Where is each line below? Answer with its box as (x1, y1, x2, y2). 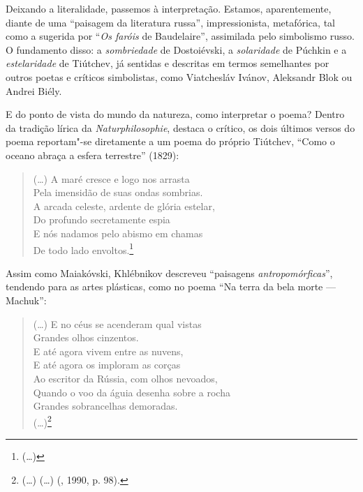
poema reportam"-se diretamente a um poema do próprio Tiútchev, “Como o (6, 134, 335, 149)
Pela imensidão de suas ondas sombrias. (33, 185, 203, 200)
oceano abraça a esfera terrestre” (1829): (6, 147, 179, 162)
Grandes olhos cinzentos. (33, 330, 139, 345)
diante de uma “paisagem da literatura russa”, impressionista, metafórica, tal (6, 15, 335, 29)
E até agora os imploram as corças (33, 357, 181, 372)
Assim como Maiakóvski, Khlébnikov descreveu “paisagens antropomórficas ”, (6, 265, 333, 280)
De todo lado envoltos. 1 (33, 240, 134, 257)
